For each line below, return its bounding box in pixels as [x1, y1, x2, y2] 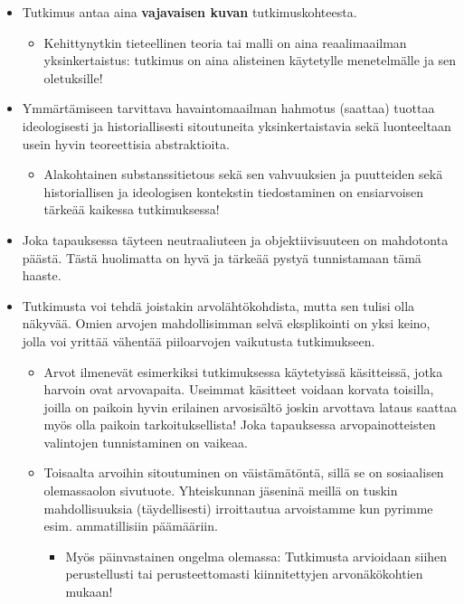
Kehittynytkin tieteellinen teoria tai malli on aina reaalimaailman [43, 33, 407, 52]
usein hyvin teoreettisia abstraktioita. [22, 134, 230, 153]
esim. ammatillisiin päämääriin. [43, 516, 218, 535]
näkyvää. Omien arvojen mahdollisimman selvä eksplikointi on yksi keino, [22, 314, 431, 333]
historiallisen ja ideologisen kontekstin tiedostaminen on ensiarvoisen [43, 182, 424, 201]
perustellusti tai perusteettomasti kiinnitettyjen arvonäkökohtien [65, 564, 423, 583]
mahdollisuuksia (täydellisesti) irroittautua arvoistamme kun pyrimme [43, 498, 433, 517]
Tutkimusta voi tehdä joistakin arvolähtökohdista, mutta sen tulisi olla [22, 296, 415, 315]
